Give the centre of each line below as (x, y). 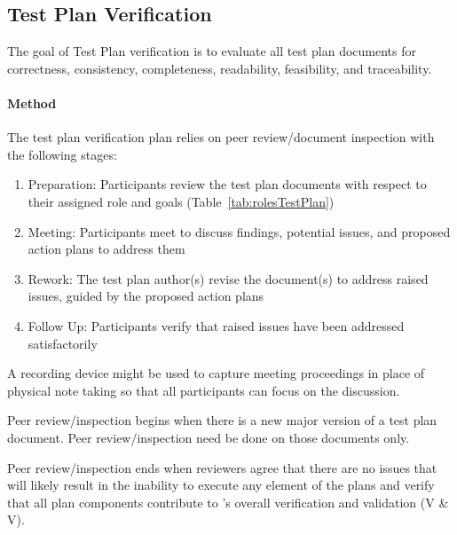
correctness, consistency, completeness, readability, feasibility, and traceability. (220, 68)
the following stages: (62, 154)
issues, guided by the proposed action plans (146, 296)
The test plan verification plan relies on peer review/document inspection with (221, 137)
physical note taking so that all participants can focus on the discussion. (204, 390)
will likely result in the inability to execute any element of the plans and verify (221, 485)
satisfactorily (63, 343)
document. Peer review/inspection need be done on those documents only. (209, 437)
